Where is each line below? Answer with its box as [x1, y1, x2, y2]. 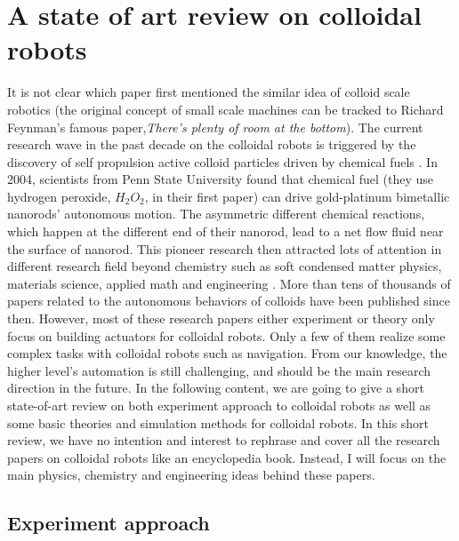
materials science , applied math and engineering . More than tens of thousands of [7, 274, 451, 292]
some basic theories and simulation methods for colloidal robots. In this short [7, 413, 430, 432]
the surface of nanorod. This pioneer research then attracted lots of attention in [7, 239, 442, 258]
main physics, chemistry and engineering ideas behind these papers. [7, 465, 375, 484]
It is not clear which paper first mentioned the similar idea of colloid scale [7, 83, 410, 101]
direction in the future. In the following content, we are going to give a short [7, 378, 424, 397]
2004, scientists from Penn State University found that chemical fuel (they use [7, 170, 433, 188]
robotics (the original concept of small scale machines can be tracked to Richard [7, 99, 444, 118]
